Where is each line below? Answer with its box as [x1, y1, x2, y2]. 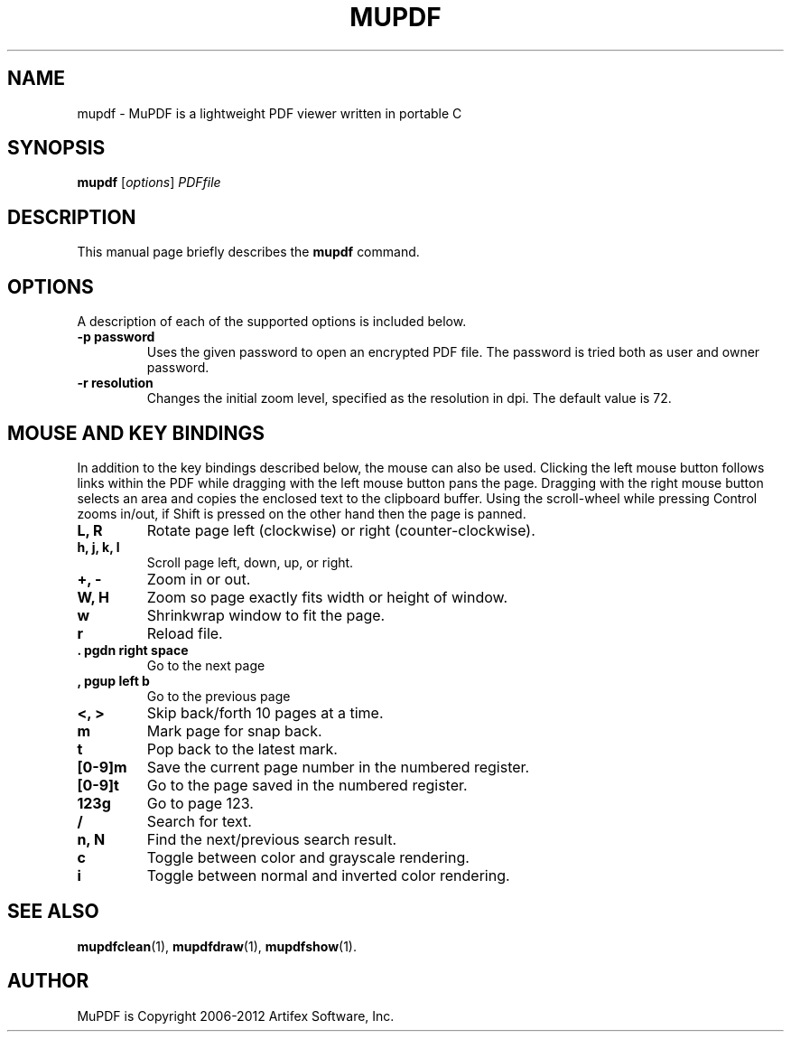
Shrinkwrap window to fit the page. [146, 605, 386, 624]
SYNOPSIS [7, 136, 106, 160]
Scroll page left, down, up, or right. [146, 554, 354, 570]
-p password [77, 329, 155, 345]
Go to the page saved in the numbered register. [146, 775, 468, 794]
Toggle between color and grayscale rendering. [146, 847, 470, 866]
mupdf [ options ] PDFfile [77, 174, 221, 191]
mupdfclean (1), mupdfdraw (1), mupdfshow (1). [77, 938, 357, 954]
